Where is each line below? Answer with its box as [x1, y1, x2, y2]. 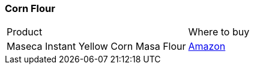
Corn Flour [5, 2, 55, 14]
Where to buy [188, 26, 250, 38]
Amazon [188, 40, 226, 53]
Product [7, 26, 43, 38]
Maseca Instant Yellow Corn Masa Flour [7, 40, 186, 53]
